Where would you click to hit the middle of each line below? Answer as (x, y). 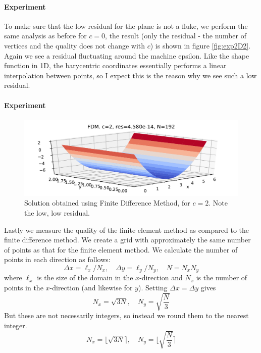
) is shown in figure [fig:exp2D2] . (200, 45)
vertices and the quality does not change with (75, 45)
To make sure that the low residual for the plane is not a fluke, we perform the (126, 26)
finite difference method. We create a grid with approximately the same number (127, 240)
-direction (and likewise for (91, 288)
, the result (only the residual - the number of (176, 36)
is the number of (222, 278)
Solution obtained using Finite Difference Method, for (107, 203)
